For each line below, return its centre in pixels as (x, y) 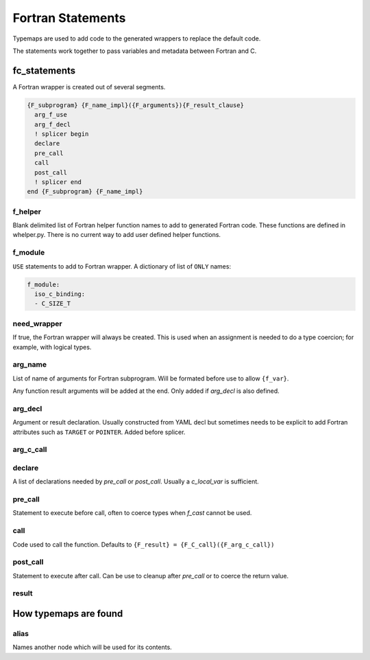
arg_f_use (51, 115)
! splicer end (58, 182)
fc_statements (44, 70)
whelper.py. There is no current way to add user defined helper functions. (117, 235)
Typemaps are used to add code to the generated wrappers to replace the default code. (137, 38)
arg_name (30, 365)
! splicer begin (62, 134)
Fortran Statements (69, 18)
